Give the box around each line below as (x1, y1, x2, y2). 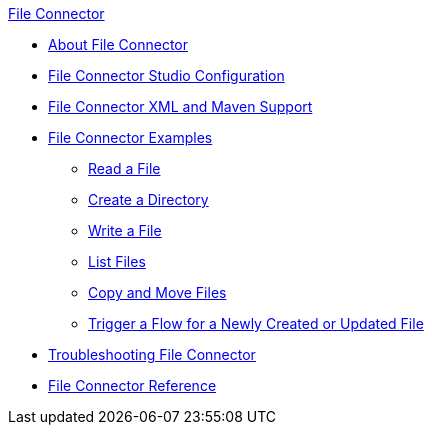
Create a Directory (88, 191, 209, 208)
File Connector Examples (48, 129, 213, 146)
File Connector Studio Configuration (48, 67, 285, 84)
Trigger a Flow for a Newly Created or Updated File (88, 315, 424, 332)
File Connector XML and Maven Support (48, 98, 313, 115)
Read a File (88, 160, 161, 177)
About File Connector (48, 36, 188, 53)
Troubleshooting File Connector (48, 346, 256, 363)
